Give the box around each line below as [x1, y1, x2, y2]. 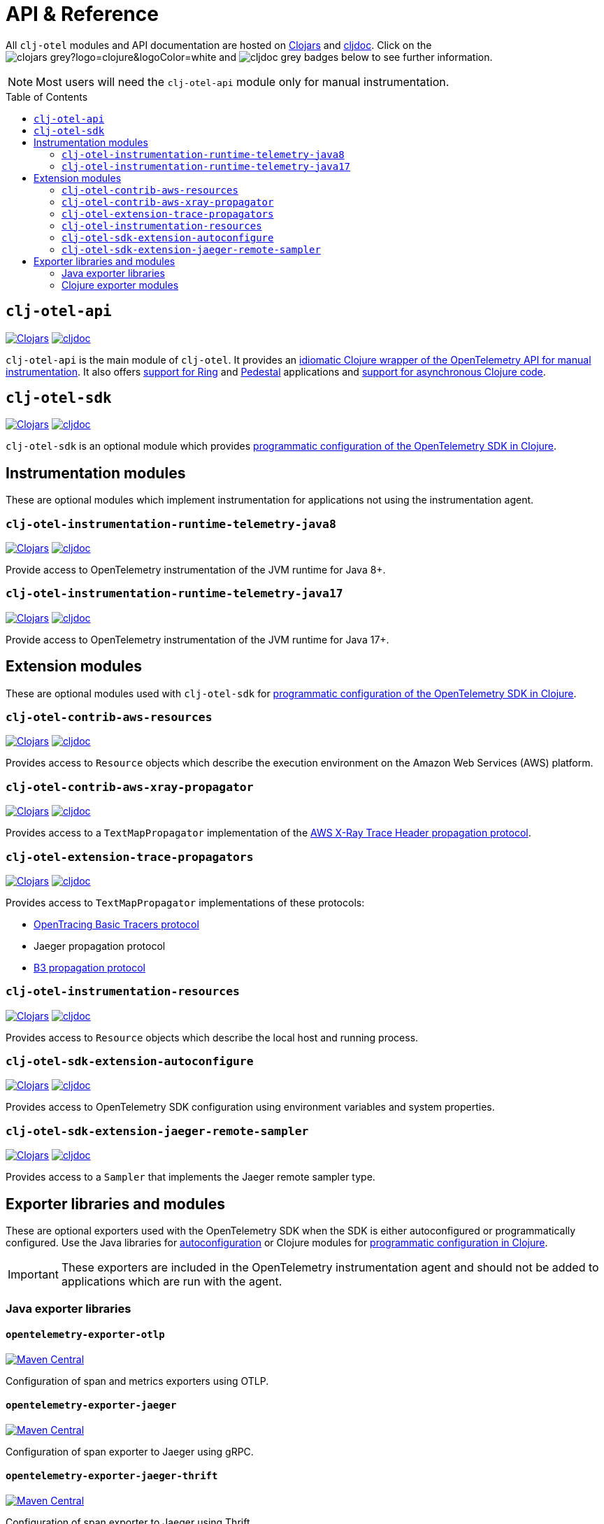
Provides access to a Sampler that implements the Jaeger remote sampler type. [6, 1171, 375, 1183]
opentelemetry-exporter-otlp [6, 1328, 165, 1340]
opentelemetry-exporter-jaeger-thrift [6, 1470, 218, 1482]
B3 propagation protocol [34, 961, 145, 974]
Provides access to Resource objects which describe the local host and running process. [6, 1031, 419, 1044]
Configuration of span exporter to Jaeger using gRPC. [6, 1445, 254, 1458]
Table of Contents [6, 90, 88, 103]
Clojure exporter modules [62, 278, 179, 291]
